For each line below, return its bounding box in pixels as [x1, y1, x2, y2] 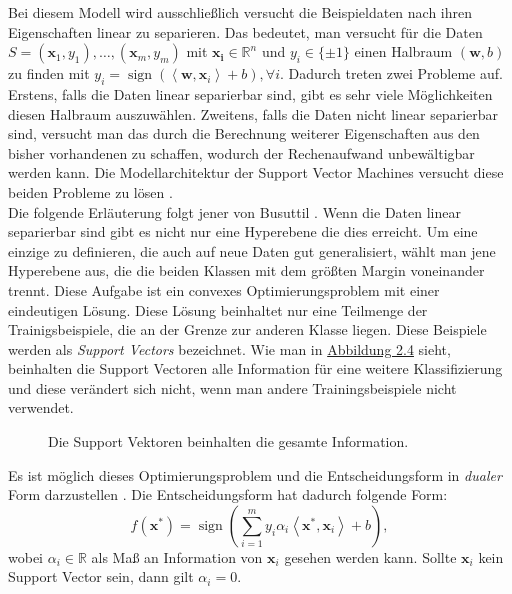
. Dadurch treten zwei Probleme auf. [279, 63, 503, 84]
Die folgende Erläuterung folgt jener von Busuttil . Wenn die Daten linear [8, 201, 461, 222]
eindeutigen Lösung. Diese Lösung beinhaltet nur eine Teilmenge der [8, 299, 428, 320]
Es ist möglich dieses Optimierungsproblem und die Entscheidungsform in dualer [8, 464, 502, 485]
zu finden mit [8, 63, 90, 84]
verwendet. [8, 397, 74, 418]
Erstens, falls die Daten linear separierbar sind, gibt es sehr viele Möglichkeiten [8, 83, 493, 104]
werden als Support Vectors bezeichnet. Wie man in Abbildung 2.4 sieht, [8, 338, 451, 359]
